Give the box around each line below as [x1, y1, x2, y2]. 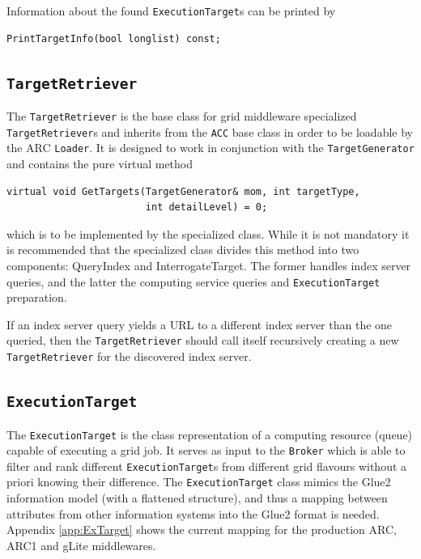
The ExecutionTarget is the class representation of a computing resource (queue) [6, 426, 413, 443]
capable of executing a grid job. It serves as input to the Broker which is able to [6, 442, 406, 459]
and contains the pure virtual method [6, 155, 193, 172]
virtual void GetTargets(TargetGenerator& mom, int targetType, [6, 185, 360, 197]
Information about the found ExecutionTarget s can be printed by [6, 2, 336, 19]
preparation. [6, 289, 67, 306]
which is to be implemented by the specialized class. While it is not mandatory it [6, 225, 410, 242]
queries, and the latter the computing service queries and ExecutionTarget [6, 273, 381, 290]
